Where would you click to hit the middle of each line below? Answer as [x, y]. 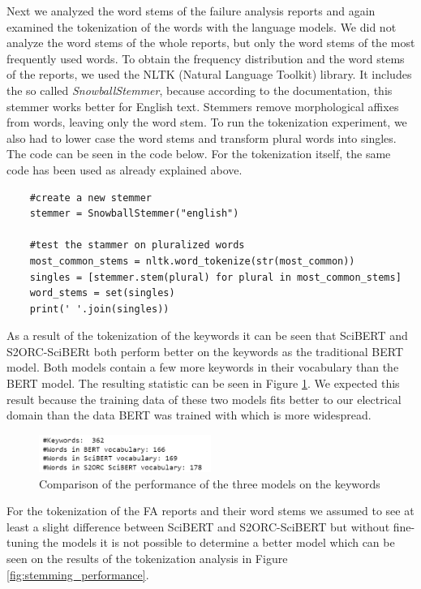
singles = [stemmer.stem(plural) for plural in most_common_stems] [215, 277]
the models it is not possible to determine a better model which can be [219, 542]
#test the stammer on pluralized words [137, 245]
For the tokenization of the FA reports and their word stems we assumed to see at [210, 511]
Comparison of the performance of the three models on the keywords [210, 483]
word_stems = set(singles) [102, 293]
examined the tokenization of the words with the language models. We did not [202, 26]
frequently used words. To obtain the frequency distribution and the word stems [206, 58]
